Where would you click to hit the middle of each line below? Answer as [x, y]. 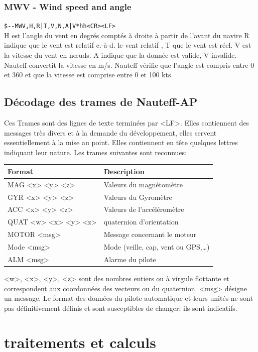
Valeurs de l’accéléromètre [144, 209]
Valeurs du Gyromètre [138, 197]
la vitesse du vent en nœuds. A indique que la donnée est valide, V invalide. [120, 55]
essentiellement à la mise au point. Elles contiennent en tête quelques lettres [121, 142]
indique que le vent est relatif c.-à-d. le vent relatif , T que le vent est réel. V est [128, 45]
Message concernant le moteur [150, 234]
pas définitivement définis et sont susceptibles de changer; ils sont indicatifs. [121, 308]
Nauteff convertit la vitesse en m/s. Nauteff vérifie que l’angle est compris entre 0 [129, 65]
